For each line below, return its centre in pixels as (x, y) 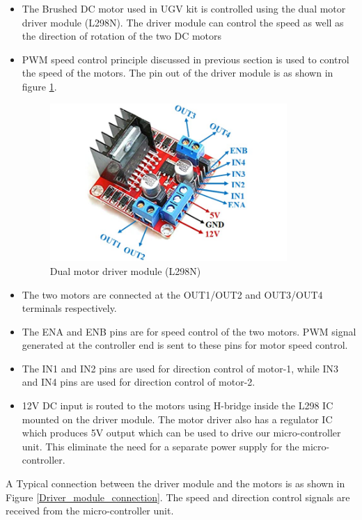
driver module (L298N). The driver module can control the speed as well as (183, 22)
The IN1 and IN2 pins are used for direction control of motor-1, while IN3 (180, 368)
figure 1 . (39, 86)
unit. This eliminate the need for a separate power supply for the (160, 446)
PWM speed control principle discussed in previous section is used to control (186, 59)
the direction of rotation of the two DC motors (122, 36)
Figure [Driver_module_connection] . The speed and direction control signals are (178, 497)
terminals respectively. (69, 308)
